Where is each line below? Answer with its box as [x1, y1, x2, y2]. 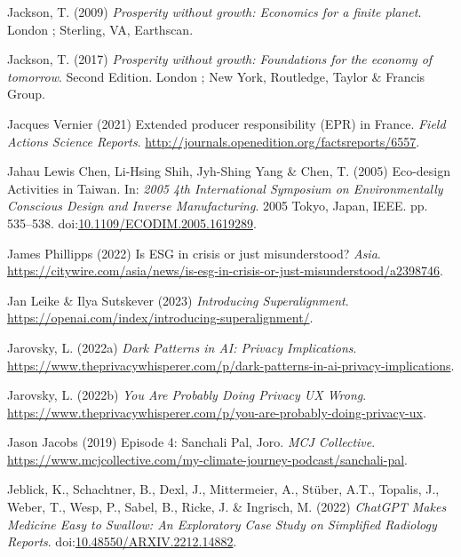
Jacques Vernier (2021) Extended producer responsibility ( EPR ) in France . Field [7, 114, 446, 132]
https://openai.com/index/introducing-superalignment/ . [7, 308, 314, 327]
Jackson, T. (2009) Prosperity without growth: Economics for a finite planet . [7, 3, 422, 20]
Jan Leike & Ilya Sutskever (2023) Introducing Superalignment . [7, 290, 349, 309]
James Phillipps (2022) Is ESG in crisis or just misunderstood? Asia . [7, 243, 381, 262]
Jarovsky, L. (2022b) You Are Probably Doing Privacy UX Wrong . [7, 386, 367, 404]
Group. [7, 84, 45, 103]
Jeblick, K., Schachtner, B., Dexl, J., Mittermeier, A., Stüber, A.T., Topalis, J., [7, 480, 440, 498]
